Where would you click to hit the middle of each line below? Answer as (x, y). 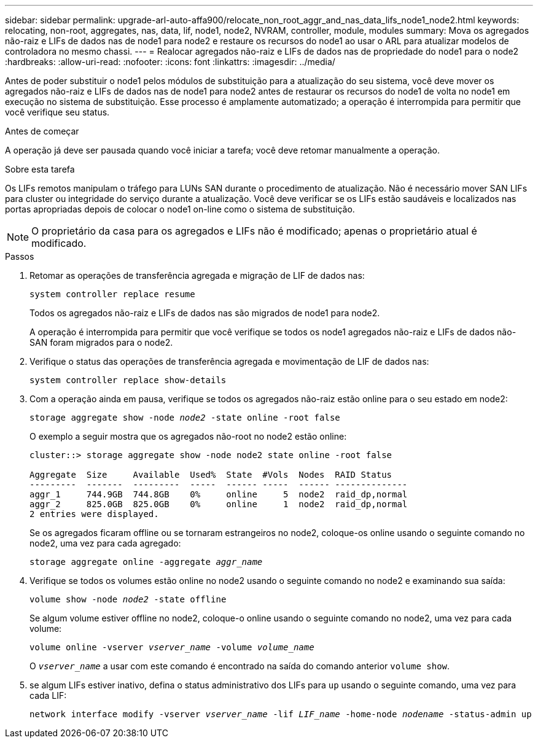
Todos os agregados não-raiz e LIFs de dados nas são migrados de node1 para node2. (205, 313)
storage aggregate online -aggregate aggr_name (146, 562)
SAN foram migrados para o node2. (101, 342)
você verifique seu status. (57, 112)
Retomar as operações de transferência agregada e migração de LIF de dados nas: (197, 275)
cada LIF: (48, 695)
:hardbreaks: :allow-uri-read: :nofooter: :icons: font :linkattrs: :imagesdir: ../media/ (170, 62)
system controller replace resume (112, 294)
